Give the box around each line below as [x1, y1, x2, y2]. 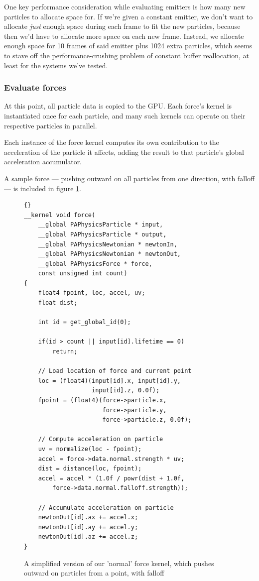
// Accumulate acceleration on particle [38, 504, 174, 511]
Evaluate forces [4, 81, 66, 94]
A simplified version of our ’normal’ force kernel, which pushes [24, 558, 214, 568]
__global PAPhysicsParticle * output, [38, 231, 167, 238]
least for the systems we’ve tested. [4, 60, 108, 70]
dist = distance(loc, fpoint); [38, 465, 142, 472]
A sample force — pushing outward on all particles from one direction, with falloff [4, 173, 255, 183]
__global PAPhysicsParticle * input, [38, 221, 163, 229]
